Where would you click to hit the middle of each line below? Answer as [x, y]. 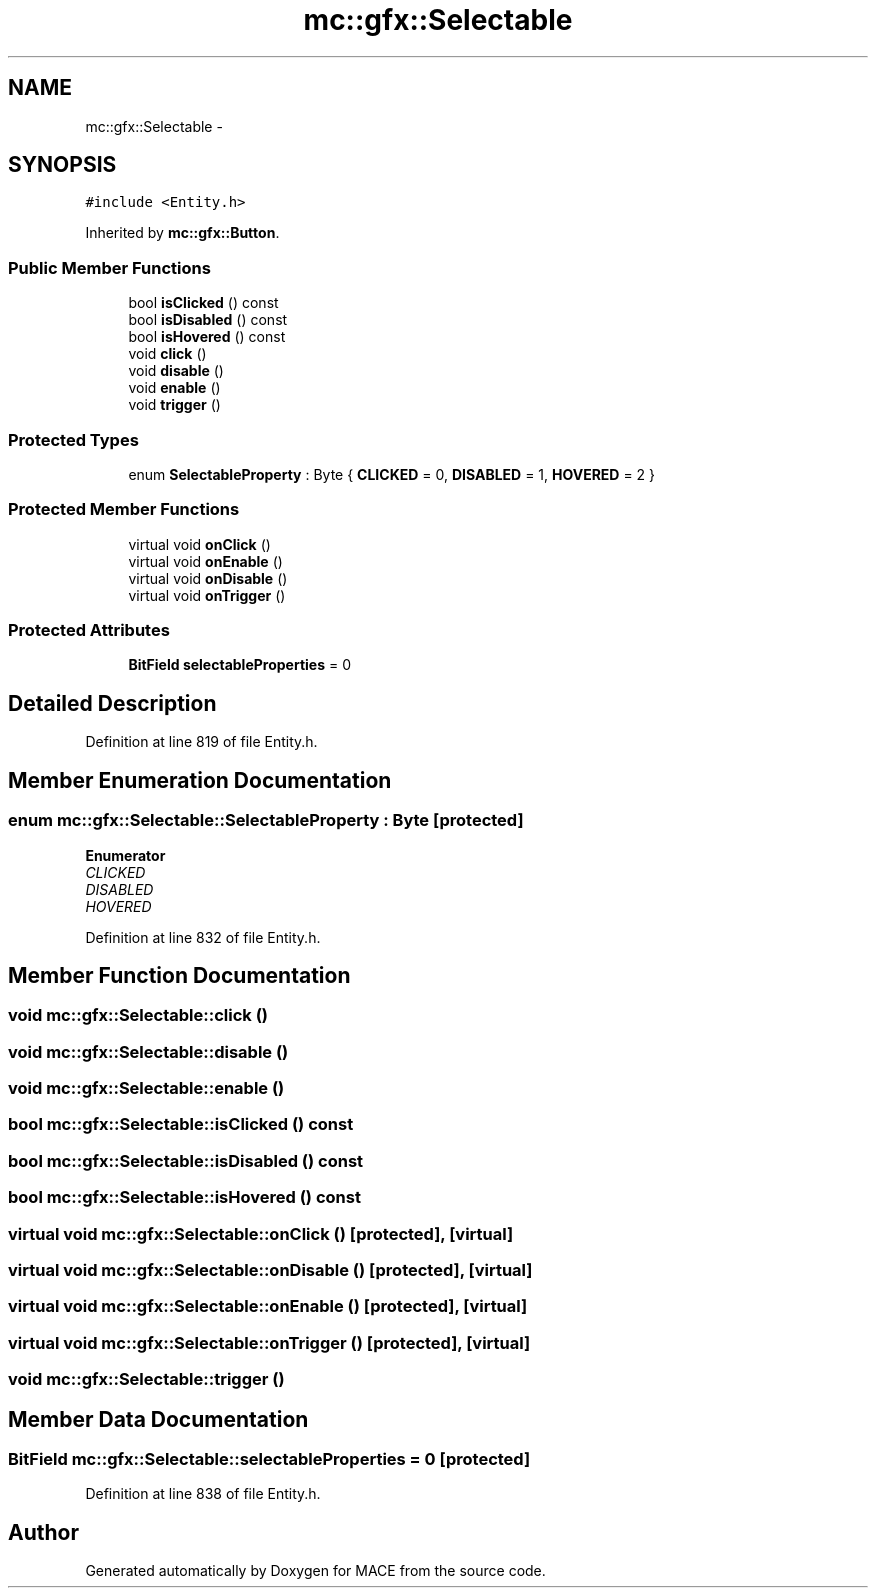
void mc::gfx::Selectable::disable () [148, 1051]
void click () [167, 354]
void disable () [176, 371]
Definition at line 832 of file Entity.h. [203, 937]
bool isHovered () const [207, 337]
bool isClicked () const [203, 303]
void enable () [174, 388]
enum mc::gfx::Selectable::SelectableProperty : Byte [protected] [266, 820]
